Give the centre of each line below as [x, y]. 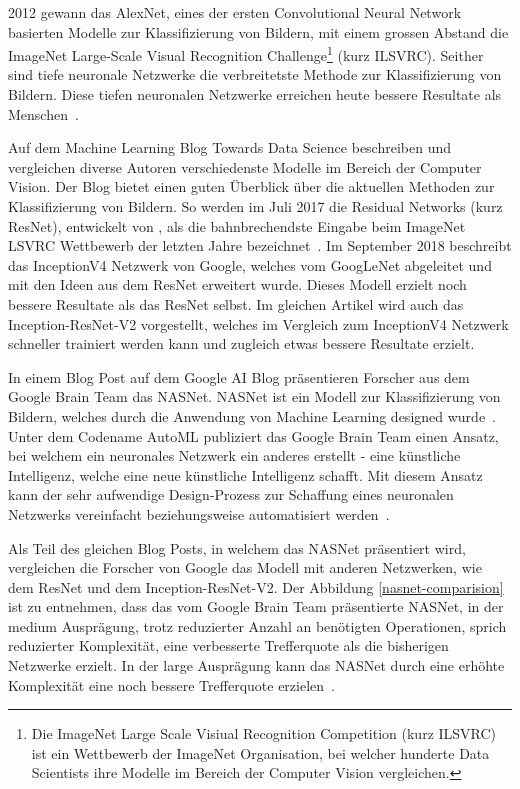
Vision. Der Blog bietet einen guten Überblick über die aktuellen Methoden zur [251, 186]
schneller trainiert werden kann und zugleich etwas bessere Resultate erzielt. [241, 343]
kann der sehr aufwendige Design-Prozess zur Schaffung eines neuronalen [231, 494]
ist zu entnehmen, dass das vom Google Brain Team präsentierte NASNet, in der [256, 606]
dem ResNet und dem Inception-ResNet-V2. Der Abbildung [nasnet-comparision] [256, 586]
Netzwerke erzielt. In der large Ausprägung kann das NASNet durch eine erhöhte [256, 665]
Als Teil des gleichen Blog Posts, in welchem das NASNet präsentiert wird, [237, 547]
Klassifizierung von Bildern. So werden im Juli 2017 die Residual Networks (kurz [255, 206]
